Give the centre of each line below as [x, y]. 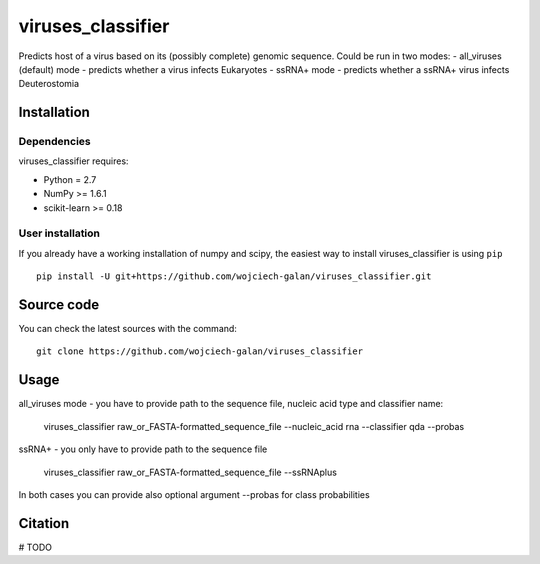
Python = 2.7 [70, 179]
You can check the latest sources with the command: [127, 329]
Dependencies [55, 142]
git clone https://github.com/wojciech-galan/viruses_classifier [200, 351]
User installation [59, 233]
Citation [44, 523]
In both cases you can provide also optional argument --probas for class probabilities [194, 494]
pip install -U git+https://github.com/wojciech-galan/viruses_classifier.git [234, 276]
